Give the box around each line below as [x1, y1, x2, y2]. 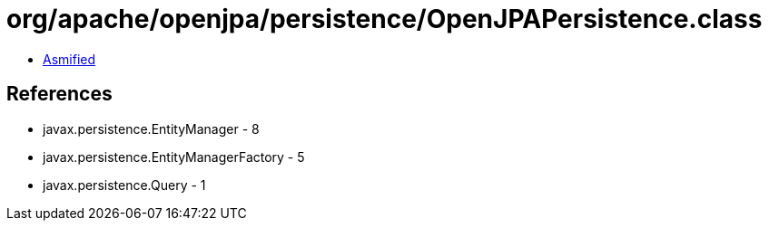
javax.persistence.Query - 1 [43, 176, 206, 193]
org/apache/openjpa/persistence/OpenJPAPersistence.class [6, 4, 763, 34]
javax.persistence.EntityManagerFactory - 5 [43, 148, 305, 165]
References [6, 82, 113, 106]
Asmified [43, 51, 96, 67]
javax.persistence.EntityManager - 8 [43, 120, 260, 137]
